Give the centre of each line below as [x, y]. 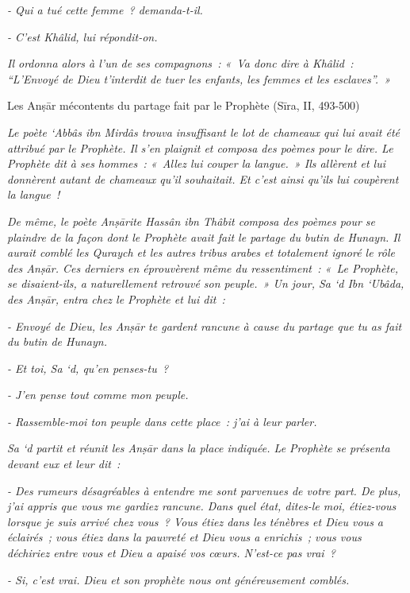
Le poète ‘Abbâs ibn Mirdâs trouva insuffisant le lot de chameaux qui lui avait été [204, 132]
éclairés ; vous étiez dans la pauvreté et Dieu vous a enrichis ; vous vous [184, 537]
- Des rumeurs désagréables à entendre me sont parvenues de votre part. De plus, [204, 490]
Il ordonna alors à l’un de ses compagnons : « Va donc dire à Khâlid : [180, 63]
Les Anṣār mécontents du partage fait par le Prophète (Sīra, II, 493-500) [184, 105]
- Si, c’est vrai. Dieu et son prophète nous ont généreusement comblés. [178, 579]
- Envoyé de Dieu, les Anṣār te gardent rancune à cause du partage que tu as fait [205, 326]
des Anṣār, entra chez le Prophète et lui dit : [116, 298]
